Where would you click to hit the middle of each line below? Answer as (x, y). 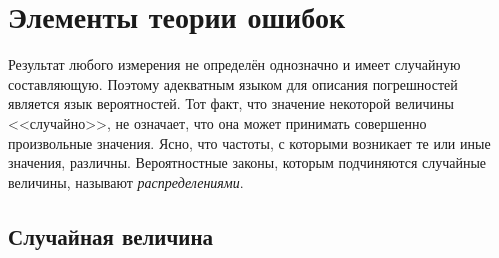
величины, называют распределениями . (126, 181)
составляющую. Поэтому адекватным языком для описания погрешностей (233, 83)
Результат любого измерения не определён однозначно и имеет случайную (234, 64)
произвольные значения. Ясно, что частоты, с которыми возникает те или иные (249, 142)
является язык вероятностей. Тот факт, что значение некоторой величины (231, 103)
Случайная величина (110, 235)
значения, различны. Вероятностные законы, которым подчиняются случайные (247, 162)
